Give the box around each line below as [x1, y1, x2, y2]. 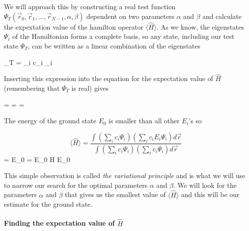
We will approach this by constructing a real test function [4, 1, 176, 11]
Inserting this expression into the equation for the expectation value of [4, 73, 213, 83]
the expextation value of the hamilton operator [4, 21, 143, 32]
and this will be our [181, 189, 240, 199]
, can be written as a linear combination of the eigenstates [28, 41, 201, 50]
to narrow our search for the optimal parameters [4, 180, 148, 190]
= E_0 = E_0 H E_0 [4, 154, 70, 164]
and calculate [202, 11, 242, 21]
